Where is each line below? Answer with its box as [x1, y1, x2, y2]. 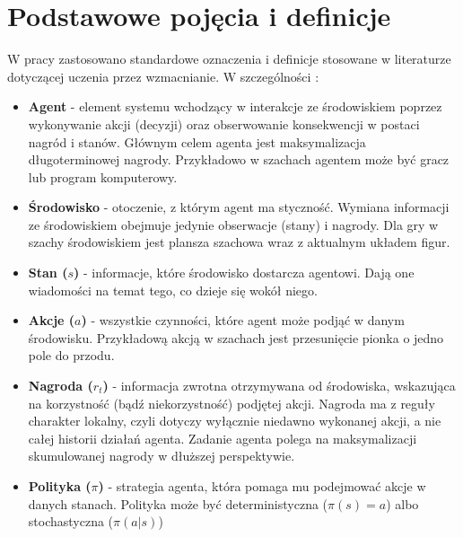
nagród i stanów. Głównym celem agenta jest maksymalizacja [28, 132, 366, 151]
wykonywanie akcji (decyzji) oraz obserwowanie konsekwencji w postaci [28, 114, 420, 133]
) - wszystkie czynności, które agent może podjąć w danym [81, 311, 405, 330]
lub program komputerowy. [28, 167, 178, 186]
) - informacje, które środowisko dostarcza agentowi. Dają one [73, 263, 415, 282]
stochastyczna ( [28, 512, 114, 531]
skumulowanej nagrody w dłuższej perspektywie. [28, 446, 295, 465]
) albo [386, 494, 419, 513]
